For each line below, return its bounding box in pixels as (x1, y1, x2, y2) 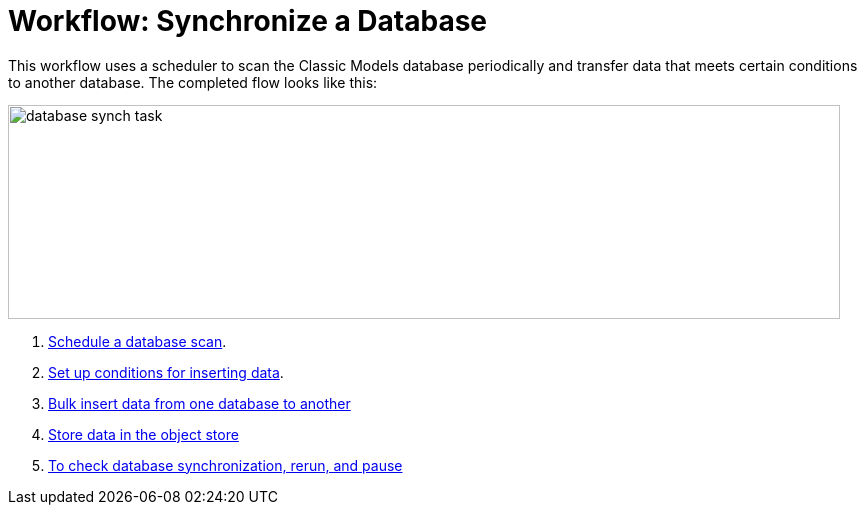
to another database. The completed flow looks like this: (8, 73, 378, 91)
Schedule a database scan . (48, 332, 227, 350)
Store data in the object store (48, 425, 239, 443)
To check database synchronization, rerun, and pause (48, 456, 403, 474)
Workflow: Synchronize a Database (8, 4, 487, 38)
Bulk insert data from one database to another (48, 394, 351, 412)
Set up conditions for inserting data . (48, 363, 284, 381)
